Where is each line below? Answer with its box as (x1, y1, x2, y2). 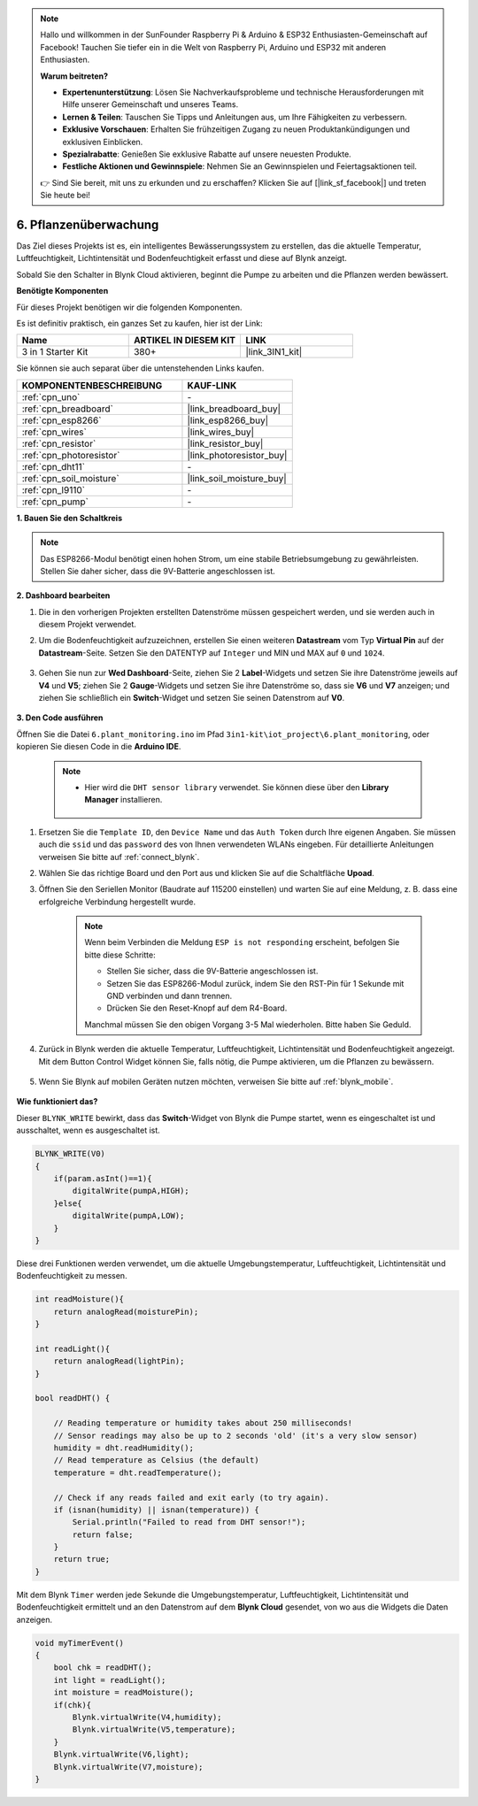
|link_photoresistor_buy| (187, 449, 288, 461)
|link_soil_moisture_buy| (187, 472, 287, 484)
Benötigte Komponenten (16, 286, 109, 296)
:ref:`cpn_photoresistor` (21, 449, 120, 461)
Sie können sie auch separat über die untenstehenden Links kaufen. (16, 363, 265, 373)
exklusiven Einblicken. (62, 136, 143, 147)
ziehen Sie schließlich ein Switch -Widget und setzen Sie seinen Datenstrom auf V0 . (38, 693, 345, 703)
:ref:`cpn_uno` (21, 390, 81, 403)
